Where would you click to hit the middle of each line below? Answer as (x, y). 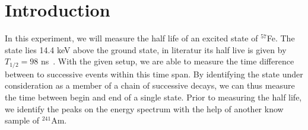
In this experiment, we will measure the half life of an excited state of (131, 38)
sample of (22, 120)
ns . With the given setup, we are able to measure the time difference (168, 61)
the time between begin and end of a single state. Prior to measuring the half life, (153, 97)
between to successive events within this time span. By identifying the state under (154, 74)
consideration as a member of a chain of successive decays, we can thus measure (150, 85)
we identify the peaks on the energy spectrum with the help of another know (144, 108)
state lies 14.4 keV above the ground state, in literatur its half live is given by (146, 49)
